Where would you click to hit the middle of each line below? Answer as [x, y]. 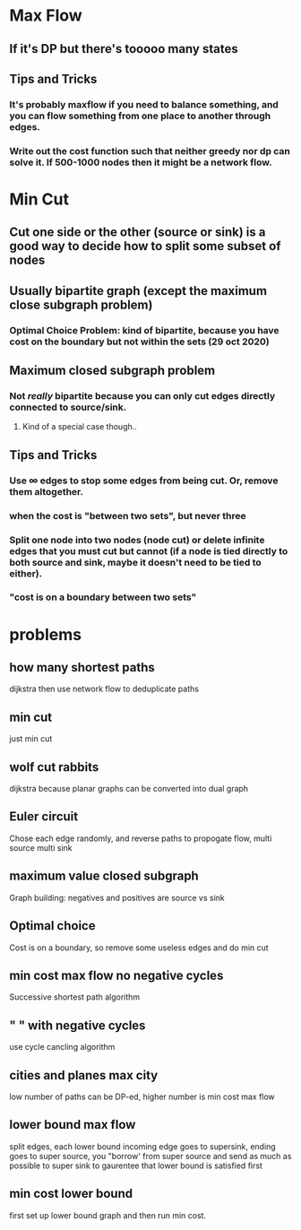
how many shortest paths [82, 667]
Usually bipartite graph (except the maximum [138, 291]
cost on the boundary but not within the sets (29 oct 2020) [140, 342]
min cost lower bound [71, 1194]
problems [46, 634]
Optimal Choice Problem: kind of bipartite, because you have [144, 330]
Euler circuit [44, 817]
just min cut [31, 739]
